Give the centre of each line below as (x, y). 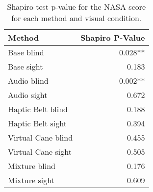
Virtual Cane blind (40, 137)
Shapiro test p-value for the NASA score (76, 7)
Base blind (26, 52)
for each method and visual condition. (76, 18)
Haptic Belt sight (37, 123)
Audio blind (28, 81)
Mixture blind (32, 166)
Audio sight (28, 95)
